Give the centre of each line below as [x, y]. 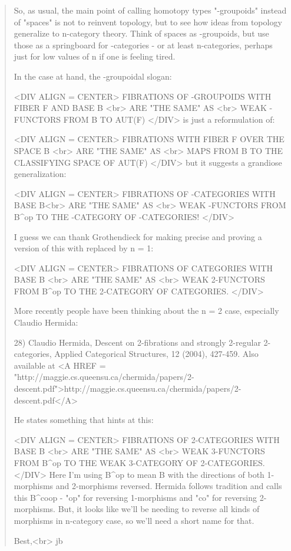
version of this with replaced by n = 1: [84, 248]
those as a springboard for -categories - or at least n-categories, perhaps [143, 45]
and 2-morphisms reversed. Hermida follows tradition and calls [169, 486]
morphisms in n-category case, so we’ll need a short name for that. [134, 520]
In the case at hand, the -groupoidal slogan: [93, 76]
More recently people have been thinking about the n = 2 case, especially [146, 311]
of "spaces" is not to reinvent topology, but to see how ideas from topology [148, 22]
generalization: [40, 174]
